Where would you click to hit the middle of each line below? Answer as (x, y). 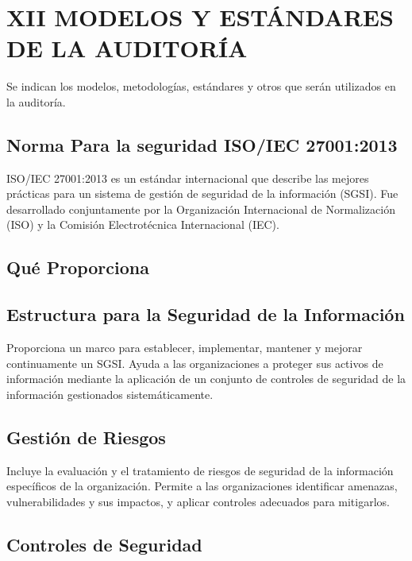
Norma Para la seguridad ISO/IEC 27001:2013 (202, 144)
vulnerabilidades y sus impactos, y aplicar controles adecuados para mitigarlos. (198, 501)
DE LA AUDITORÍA (127, 48)
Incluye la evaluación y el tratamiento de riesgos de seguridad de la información (200, 470)
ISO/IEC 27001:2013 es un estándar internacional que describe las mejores (188, 178)
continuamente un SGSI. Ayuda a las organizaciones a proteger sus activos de (195, 363)
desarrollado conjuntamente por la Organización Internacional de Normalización (201, 209)
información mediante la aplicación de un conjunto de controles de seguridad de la (206, 379)
